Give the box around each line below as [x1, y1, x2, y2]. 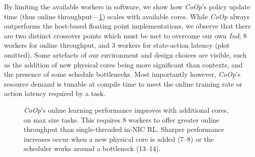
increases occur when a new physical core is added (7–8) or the [24, 133, 214, 144]
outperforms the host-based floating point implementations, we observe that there [4, 21, 251, 31]
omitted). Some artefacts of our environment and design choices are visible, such [4, 49, 247, 60]
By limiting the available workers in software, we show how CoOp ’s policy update [4, 1, 251, 11]
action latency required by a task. [4, 88, 106, 98]
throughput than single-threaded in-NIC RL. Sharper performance [24, 124, 224, 134]
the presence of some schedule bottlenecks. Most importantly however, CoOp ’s [4, 69, 241, 79]
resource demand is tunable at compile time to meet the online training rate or [4, 78, 243, 89]
